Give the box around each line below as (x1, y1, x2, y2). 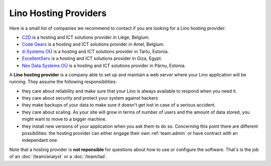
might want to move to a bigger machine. (22, 116, 107, 122)
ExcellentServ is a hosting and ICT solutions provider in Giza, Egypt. (22, 55, 163, 61)
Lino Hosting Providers (9, 8, 107, 19)
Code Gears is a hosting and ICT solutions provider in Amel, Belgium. (22, 41, 165, 47)
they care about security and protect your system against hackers (22, 95, 158, 101)
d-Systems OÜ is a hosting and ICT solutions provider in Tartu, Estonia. (22, 48, 169, 54)
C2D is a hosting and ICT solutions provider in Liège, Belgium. (22, 34, 150, 40)
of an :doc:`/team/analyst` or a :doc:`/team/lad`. (9, 153, 108, 159)
